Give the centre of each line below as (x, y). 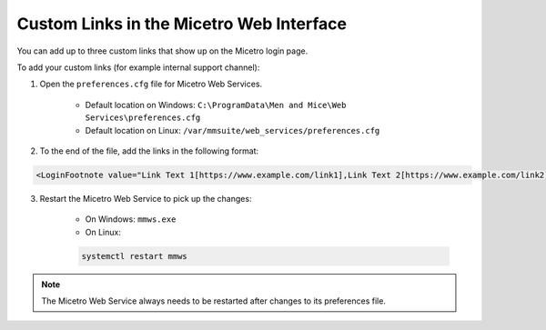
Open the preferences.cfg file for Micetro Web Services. (151, 84)
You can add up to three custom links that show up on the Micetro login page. (162, 51)
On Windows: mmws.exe (131, 219)
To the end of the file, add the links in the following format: (149, 151)
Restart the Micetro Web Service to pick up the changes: (146, 198)
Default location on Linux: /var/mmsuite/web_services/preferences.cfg (233, 130)
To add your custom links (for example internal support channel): (138, 67)
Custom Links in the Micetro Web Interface (182, 24)
